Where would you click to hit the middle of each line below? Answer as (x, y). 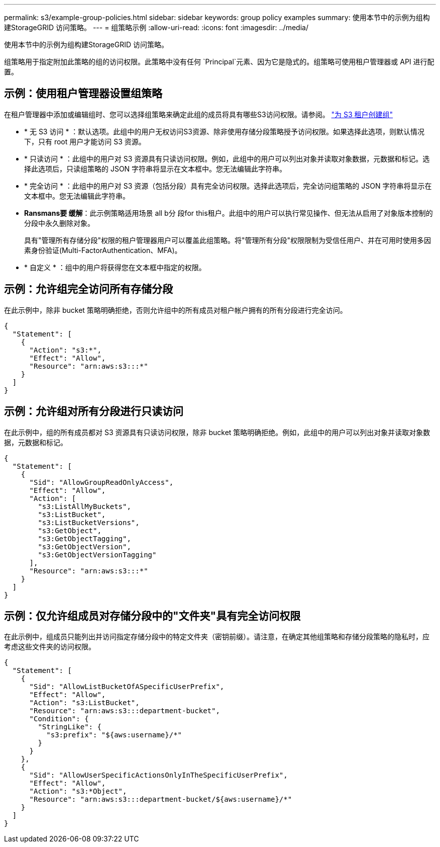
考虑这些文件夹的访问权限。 (50, 647)
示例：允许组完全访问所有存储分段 (88, 289)
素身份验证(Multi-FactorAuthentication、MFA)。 (103, 250)
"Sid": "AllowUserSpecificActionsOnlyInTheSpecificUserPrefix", (158, 775)
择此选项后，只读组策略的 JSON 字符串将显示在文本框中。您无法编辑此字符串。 (155, 168)
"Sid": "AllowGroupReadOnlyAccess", (101, 482)
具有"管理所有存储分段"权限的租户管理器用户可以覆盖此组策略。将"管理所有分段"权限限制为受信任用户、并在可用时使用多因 (228, 240)
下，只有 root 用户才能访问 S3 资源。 (85, 141)
